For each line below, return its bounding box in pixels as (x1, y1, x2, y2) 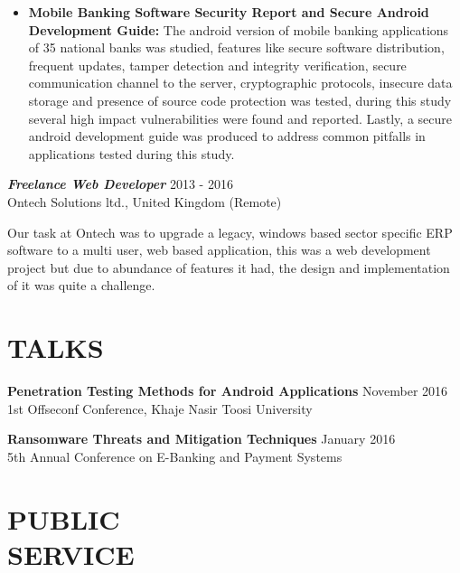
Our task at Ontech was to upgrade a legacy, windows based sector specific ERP (7, 222, 453, 241)
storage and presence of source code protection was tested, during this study (28, 90, 452, 109)
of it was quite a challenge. (7, 276, 155, 295)
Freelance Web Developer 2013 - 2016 (7, 174, 233, 193)
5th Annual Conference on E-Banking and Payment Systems (7, 446, 343, 465)
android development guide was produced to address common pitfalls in (28, 127, 426, 146)
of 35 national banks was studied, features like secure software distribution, (28, 38, 445, 57)
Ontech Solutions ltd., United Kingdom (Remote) (7, 192, 282, 211)
